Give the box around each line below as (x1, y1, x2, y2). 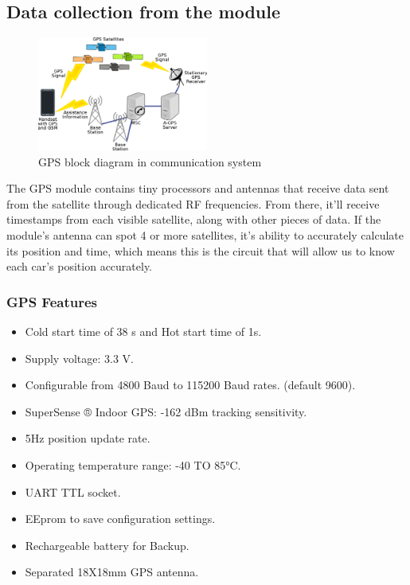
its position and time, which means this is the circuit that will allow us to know (6, 242, 395, 259)
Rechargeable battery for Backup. (25, 536, 189, 553)
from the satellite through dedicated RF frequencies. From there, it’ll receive (6, 195, 380, 212)
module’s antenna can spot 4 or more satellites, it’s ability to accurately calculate (6, 226, 404, 243)
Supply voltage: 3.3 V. (25, 349, 134, 366)
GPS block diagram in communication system (38, 153, 262, 170)
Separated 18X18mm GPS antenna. (25, 564, 199, 580)
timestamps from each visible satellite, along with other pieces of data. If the (6, 211, 381, 228)
